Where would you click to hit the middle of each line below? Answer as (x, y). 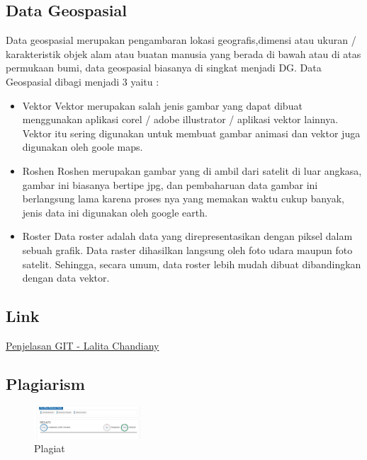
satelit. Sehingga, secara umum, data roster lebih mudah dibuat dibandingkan (192, 264)
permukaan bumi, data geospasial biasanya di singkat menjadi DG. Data (164, 68)
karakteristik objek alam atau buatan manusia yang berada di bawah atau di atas (183, 53)
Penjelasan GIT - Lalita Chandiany (83, 345)
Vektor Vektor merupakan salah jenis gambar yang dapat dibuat (162, 105)
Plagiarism (45, 383)
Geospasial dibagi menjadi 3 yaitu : (83, 81)
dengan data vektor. (66, 278)
